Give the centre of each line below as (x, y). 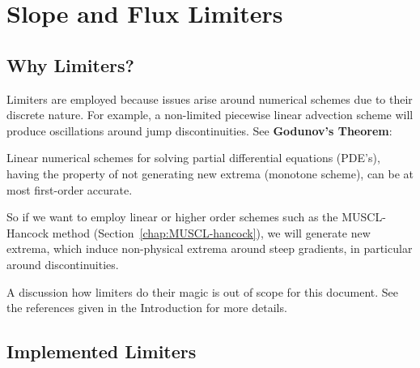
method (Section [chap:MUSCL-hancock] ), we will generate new (211, 232)
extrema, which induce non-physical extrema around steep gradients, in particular (210, 248)
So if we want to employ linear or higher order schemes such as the (172, 217)
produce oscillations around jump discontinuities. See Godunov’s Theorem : (199, 130)
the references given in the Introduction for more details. (147, 308)
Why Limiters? (70, 64)
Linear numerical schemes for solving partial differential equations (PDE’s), (193, 158)
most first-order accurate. (70, 189)
